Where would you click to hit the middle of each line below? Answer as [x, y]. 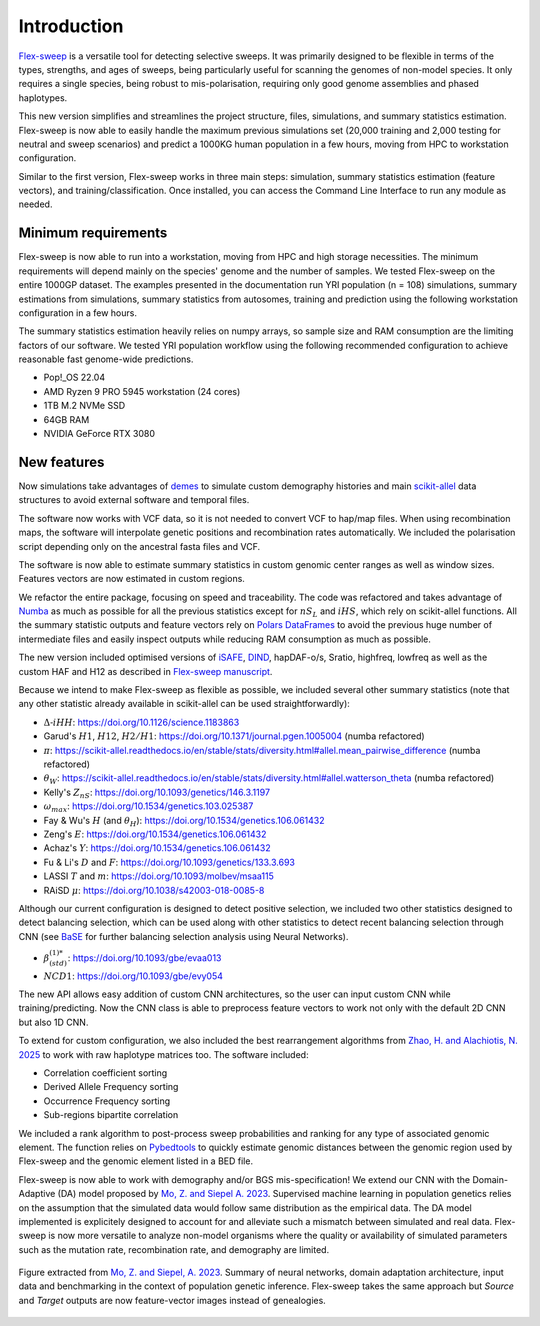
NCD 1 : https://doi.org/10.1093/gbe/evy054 [133, 976]
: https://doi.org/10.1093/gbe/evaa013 [144, 957]
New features [61, 461]
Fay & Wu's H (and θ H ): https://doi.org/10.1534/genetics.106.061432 [184, 821]
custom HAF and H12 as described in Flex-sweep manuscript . [145, 671]
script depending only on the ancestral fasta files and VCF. [139, 546]
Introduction [71, 26]
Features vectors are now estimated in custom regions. [131, 579]
